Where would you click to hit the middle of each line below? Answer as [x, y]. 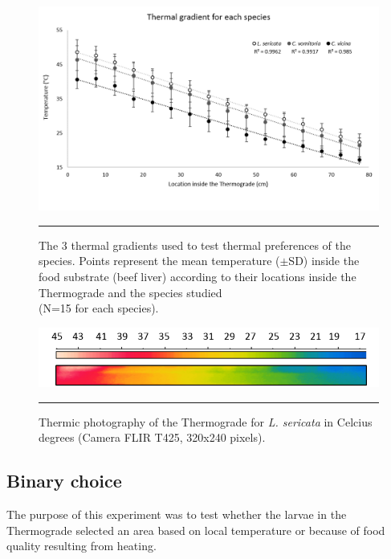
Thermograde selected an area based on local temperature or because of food [196, 530]
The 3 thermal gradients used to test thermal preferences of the [195, 245]
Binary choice [64, 481]
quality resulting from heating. [81, 546]
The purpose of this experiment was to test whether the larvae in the [177, 514]
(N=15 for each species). [99, 308]
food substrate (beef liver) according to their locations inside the [198, 277]
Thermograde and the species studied [130, 292]
